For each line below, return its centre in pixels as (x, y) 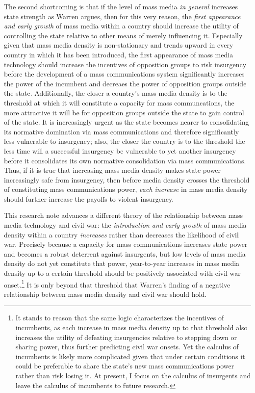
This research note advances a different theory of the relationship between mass (124, 215)
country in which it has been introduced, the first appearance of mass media (119, 54)
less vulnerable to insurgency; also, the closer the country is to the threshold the (125, 141)
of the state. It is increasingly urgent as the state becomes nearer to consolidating (127, 122)
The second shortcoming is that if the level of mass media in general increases (121, 6)
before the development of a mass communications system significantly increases (124, 74)
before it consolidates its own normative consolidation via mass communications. (125, 160)
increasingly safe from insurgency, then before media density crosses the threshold (127, 179)
